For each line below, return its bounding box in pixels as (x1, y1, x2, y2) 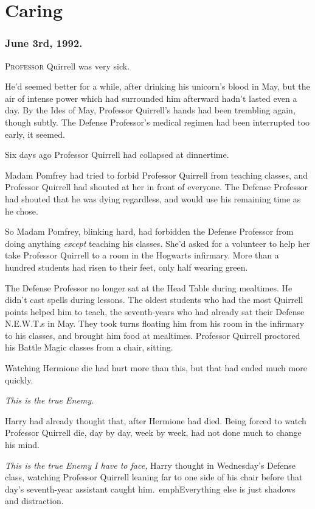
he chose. (5, 204, 38, 217)
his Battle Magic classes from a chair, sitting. (5, 341, 173, 354)
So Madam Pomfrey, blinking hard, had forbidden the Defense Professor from (5, 225, 294, 238)
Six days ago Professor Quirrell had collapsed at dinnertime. (5, 148, 229, 161)
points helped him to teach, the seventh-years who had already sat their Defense (5, 305, 305, 318)
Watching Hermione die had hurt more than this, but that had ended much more (5, 361, 307, 374)
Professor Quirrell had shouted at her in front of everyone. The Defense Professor (5, 180, 308, 193)
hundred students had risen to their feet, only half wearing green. (5, 260, 248, 273)
